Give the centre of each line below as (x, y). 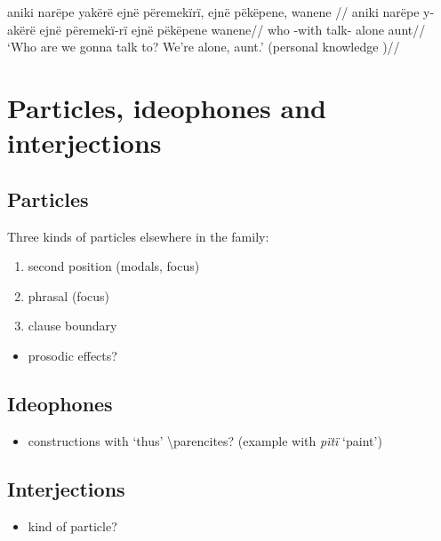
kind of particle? (72, 525)
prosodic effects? (72, 355)
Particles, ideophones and (167, 107)
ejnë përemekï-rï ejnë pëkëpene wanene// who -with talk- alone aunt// (233, 29)
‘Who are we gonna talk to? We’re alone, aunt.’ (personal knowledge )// (204, 47)
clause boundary (72, 326)
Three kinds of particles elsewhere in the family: (138, 236)
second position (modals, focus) (114, 266)
